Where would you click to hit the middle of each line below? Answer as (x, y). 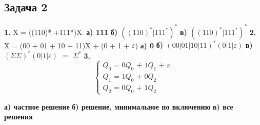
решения (18, 117)
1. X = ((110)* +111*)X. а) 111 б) (61, 32)
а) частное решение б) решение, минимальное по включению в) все (119, 106)
